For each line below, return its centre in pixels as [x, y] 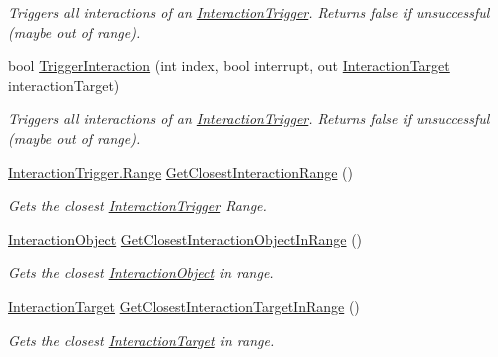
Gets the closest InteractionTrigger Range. [137, 205]
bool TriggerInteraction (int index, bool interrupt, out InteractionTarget [229, 65]
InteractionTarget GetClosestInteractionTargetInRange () [184, 305]
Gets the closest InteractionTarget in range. [141, 339]
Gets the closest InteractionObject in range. [141, 272]
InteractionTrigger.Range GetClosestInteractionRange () [180, 171]
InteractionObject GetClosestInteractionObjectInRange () [185, 238]
